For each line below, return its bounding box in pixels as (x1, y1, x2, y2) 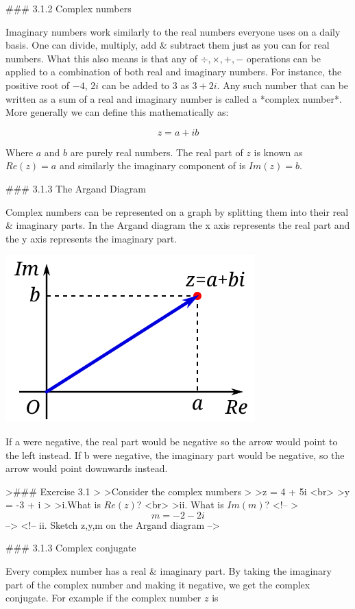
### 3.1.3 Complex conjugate (5, 540, 136, 555)
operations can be (246, 51, 321, 65)
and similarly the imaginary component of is (59, 158, 246, 173)
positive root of (5, 77, 70, 92)
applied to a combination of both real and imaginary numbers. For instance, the (5, 64, 342, 79)
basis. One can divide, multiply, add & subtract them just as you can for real (5, 38, 330, 52)
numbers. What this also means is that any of (5, 51, 198, 65)
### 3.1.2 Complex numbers (5, 1, 132, 15)
